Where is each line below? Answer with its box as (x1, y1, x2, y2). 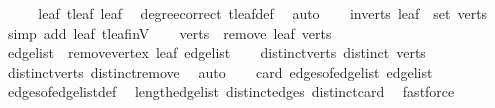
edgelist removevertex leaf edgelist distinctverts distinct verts (7, 42, 426, 63)
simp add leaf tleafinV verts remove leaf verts (7, 22, 332, 43)
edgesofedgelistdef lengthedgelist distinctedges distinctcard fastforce (7, 81, 455, 102)
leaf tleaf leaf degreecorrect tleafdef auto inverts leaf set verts (38, 3, 488, 23)
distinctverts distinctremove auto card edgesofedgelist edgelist (7, 61, 433, 82)
